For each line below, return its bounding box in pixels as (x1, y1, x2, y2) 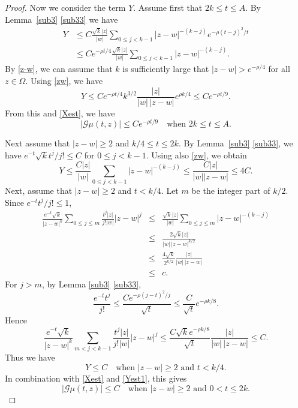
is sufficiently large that (122, 62, 209, 75)
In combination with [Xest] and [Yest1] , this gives (5, 371, 187, 384)
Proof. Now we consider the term (5, 1, 126, 13)
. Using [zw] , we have (25, 74, 103, 86)
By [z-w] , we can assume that (5, 62, 113, 75)
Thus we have (5, 351, 55, 364)
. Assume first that (133, 1, 203, 13)
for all (268, 62, 290, 75)
